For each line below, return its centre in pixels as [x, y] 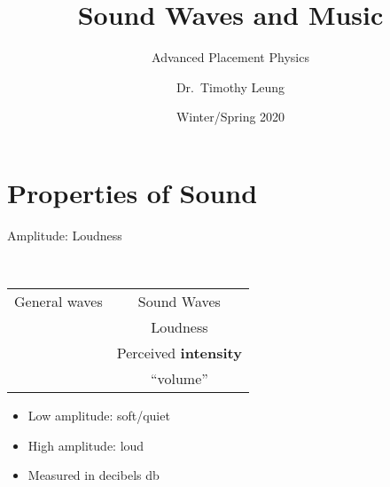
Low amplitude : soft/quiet [99, 416]
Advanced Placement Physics [230, 57]
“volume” [179, 379]
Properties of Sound [133, 192]
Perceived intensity [179, 353]
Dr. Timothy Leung [230, 86]
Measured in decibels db [94, 475]
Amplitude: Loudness [65, 235]
